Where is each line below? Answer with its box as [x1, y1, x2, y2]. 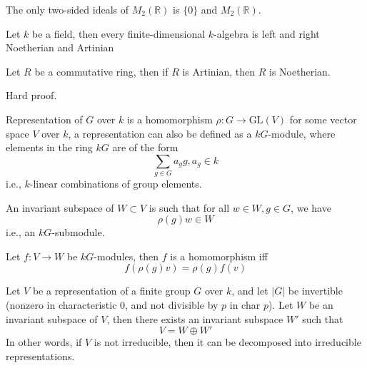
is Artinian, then [182, 63, 256, 78]
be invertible [288, 283, 343, 298]
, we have [291, 200, 331, 215]
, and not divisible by [125, 297, 218, 312]
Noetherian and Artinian [6, 40, 114, 55]
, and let [231, 283, 268, 298]
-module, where [268, 126, 336, 140]
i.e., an [6, 225, 36, 240]
